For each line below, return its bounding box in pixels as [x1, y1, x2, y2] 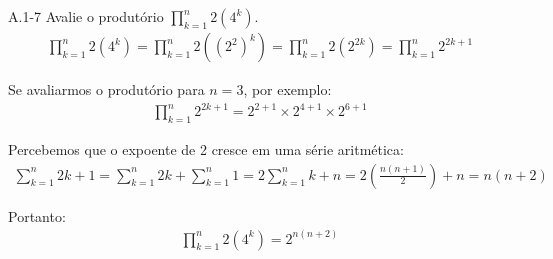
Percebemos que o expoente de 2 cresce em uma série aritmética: [8, 138, 404, 159]
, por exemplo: [243, 79, 332, 100]
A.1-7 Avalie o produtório [8, 6, 164, 26]
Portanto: [8, 205, 66, 226]
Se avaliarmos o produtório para [8, 79, 205, 100]
